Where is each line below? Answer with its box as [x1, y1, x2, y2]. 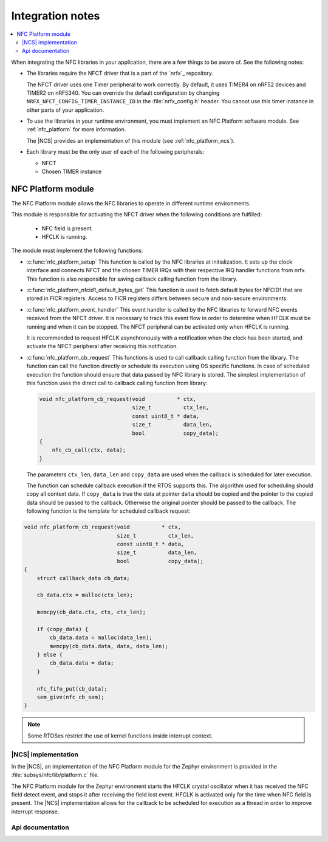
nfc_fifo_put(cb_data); [36, 685, 108, 692]
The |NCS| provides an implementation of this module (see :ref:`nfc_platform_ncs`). [26, 137, 235, 144]
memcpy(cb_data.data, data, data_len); [49, 643, 168, 649]
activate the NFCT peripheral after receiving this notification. [26, 343, 179, 350]
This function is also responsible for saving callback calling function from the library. [26, 275, 238, 282]
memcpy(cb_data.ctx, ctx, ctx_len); [36, 609, 146, 616]
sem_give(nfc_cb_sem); [36, 694, 104, 701]
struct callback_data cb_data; [36, 575, 130, 581]
